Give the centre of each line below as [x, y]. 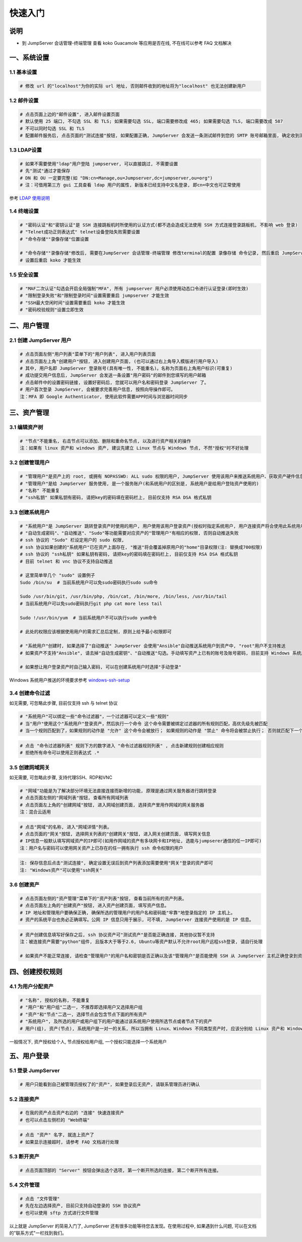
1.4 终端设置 [24, 211]
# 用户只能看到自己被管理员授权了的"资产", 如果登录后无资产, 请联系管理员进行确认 [110, 1084]
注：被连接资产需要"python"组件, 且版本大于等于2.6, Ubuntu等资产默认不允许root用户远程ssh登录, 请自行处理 [141, 942]
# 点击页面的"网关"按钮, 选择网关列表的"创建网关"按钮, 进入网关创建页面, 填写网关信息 [115, 834]
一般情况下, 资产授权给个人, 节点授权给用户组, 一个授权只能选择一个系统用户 [88, 1041]
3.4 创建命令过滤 [30, 693]
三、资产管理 [29, 413]
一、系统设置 [29, 57]
